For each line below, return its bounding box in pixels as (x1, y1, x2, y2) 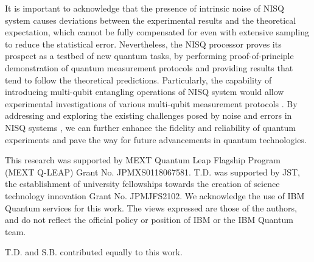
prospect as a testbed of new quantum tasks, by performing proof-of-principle (5, 49, 294, 62)
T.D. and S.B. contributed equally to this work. (5, 246, 183, 258)
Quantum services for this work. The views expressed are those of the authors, (5, 201, 297, 214)
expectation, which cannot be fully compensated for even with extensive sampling (5, 26, 309, 38)
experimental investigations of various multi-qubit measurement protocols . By (5, 97, 298, 110)
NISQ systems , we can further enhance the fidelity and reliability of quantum (5, 121, 296, 133)
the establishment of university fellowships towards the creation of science (5, 177, 280, 190)
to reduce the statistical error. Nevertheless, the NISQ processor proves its (5, 37, 282, 50)
